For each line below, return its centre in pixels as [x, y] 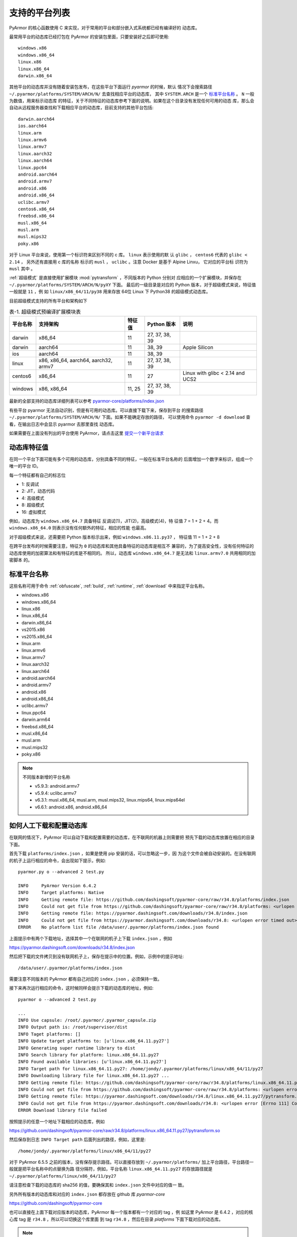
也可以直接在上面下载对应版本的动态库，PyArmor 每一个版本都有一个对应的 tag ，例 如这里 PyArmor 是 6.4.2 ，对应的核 [131, 1212]
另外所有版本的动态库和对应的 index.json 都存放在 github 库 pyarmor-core [87, 1194]
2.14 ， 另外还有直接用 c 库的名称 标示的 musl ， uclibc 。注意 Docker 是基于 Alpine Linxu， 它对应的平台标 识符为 [129, 262]
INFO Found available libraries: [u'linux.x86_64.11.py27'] [92, 1062]
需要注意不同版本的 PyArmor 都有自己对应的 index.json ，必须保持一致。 [85, 979]
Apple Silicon [198, 347]
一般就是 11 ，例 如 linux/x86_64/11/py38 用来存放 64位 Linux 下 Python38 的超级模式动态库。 [110, 291]
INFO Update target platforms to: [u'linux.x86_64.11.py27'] [94, 1041]
